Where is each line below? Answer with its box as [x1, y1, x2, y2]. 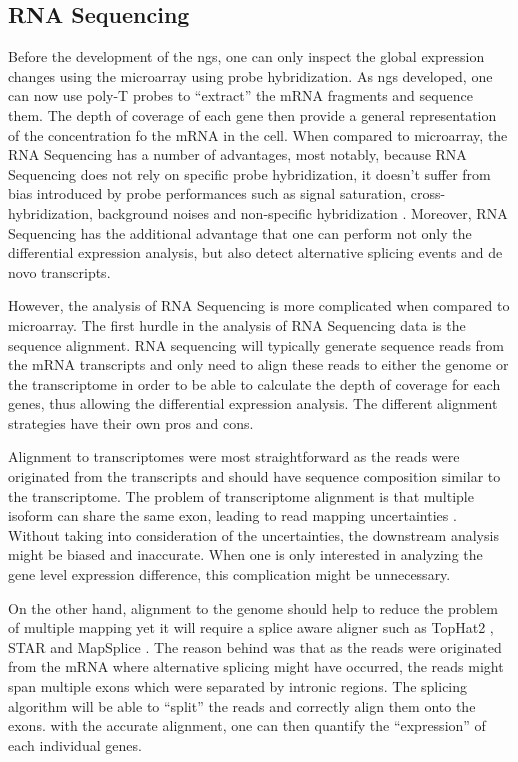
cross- [410, 183, 446, 204]
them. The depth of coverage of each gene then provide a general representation [8, 104, 497, 125]
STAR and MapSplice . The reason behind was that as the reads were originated [8, 636, 502, 657]
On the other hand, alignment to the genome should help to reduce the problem [8, 597, 498, 618]
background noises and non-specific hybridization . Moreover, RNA [97, 202, 508, 223]
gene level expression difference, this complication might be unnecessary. [8, 564, 451, 585]
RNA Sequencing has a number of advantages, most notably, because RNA [8, 144, 467, 165]
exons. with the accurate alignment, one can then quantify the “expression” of [8, 715, 486, 736]
